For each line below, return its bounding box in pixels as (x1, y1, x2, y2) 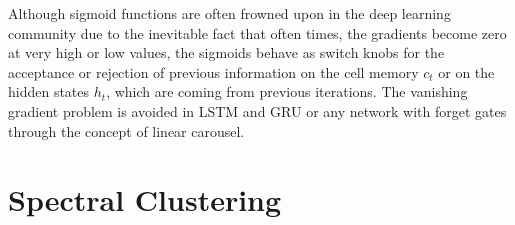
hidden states (8, 81, 90, 102)
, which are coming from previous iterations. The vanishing (106, 81, 468, 102)
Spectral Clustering (8, 179, 282, 220)
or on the (438, 61, 495, 82)
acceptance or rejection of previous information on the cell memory (8, 61, 419, 82)
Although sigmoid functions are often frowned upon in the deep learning (8, 3, 451, 23)
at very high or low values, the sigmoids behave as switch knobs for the (8, 42, 445, 63)
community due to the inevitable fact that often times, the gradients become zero (8, 22, 507, 43)
